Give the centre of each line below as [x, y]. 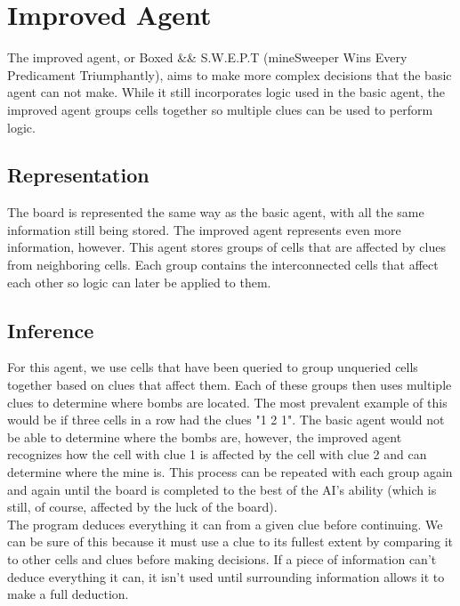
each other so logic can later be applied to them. [139, 282]
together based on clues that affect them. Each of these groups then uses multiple [230, 385]
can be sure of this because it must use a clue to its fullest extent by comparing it [230, 541]
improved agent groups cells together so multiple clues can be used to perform [220, 109]
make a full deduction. [68, 594]
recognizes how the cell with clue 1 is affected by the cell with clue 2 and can [217, 454]
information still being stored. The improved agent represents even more [204, 229]
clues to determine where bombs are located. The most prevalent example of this [227, 402]
